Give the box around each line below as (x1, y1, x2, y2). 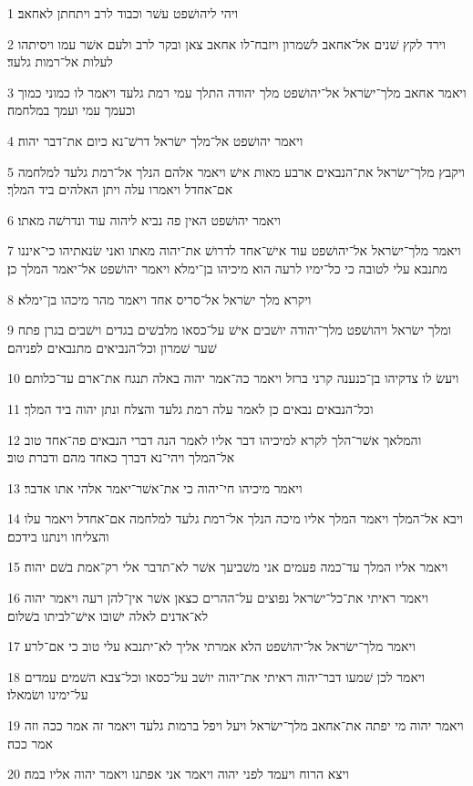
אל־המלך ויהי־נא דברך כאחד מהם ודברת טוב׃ (7, 448, 235, 467)
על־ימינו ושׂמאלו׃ (7, 685, 88, 704)
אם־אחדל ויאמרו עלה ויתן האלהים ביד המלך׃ (7, 180, 233, 199)
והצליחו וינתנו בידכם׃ (7, 526, 109, 545)
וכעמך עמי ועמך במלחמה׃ (7, 100, 136, 119)
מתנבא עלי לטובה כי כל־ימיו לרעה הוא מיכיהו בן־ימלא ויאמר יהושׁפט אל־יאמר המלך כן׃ (7, 258, 447, 277)
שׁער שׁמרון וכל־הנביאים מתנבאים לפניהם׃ (7, 337, 217, 357)
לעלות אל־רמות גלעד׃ (7, 52, 113, 71)
